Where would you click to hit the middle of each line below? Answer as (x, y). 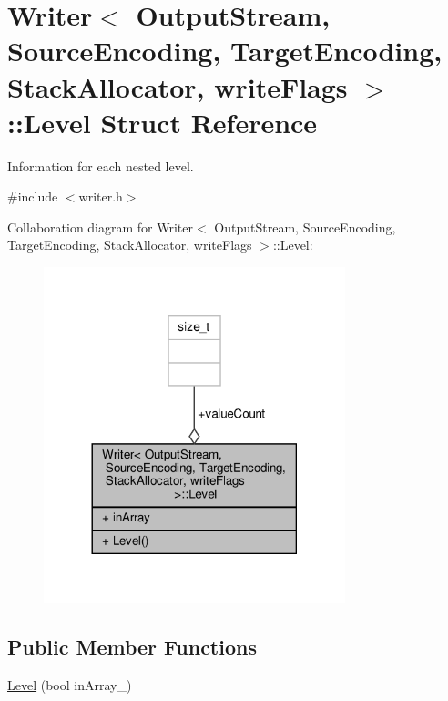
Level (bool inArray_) (70, 684)
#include (33, 196)
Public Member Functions (132, 646)
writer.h (101, 196)
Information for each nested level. (101, 165)
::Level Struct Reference (163, 122)
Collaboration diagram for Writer (101, 227)
